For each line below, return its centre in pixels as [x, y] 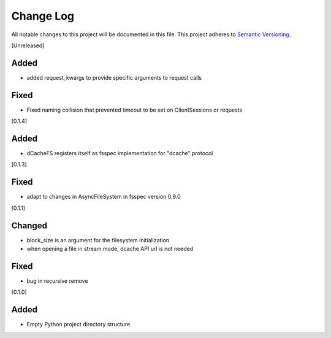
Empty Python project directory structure [78, 325]
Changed [29, 225]
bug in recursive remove [57, 281]
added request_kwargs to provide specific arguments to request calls [114, 77]
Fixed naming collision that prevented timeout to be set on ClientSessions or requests [135, 110]
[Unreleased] [28, 45]
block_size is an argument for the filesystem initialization [98, 240]
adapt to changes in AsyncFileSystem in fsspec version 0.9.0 [104, 197]
